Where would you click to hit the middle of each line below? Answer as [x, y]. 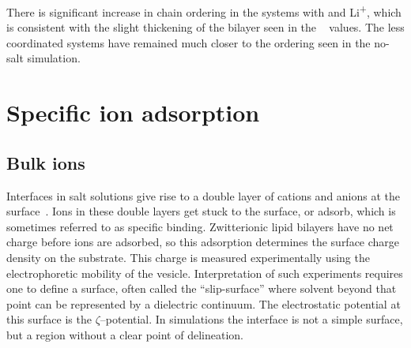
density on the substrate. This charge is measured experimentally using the [188, 257]
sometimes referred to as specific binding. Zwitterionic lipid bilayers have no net [200, 226]
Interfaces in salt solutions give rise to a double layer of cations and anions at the [204, 195]
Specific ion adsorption [133, 112]
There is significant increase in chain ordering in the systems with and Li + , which [204, 11]
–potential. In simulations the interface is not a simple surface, [251, 319]
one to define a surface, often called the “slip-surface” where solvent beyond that [202, 288]
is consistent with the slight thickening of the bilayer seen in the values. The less [205, 27]
